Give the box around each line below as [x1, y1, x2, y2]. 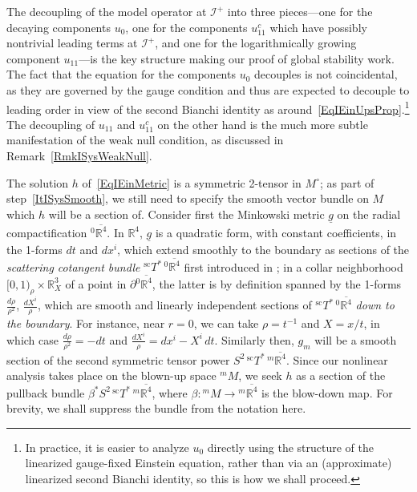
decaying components [6, 18, 111, 35]
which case [6, 331, 59, 348]
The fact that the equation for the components [6, 66, 236, 83]
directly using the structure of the [207, 438, 374, 455]
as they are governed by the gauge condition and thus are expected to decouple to [6, 81, 410, 98]
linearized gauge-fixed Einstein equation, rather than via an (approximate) [25, 454, 392, 471]
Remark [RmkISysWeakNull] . [6, 147, 152, 163]
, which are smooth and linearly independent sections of [37, 296, 312, 313]
